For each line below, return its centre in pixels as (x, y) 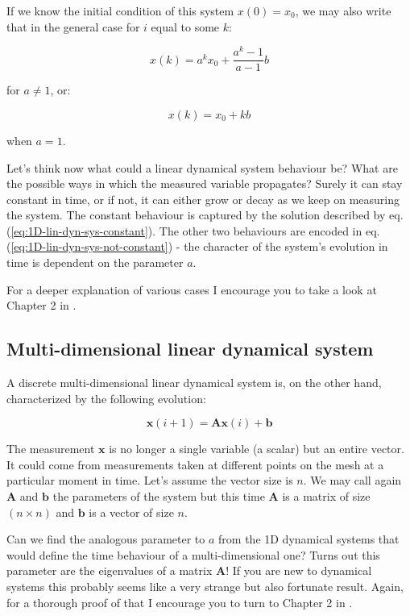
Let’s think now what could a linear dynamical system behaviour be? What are (202, 167)
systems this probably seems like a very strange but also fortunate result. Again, (205, 586)
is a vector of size (131, 512)
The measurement (51, 449)
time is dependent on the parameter (95, 262)
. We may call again (352, 480)
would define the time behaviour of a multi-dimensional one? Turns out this (193, 554)
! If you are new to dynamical (299, 570)
